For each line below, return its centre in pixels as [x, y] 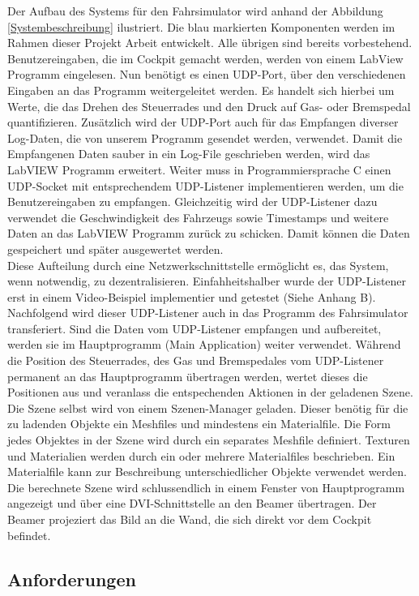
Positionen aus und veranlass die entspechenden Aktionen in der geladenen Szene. [210, 392]
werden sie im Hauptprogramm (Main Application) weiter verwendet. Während [204, 344]
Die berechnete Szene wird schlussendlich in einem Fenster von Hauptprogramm [206, 487]
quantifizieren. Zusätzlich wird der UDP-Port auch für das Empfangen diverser [203, 122]
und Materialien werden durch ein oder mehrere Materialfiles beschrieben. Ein [201, 455]
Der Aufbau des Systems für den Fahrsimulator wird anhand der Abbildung [195, 11]
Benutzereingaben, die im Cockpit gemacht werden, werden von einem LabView [205, 58]
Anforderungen [72, 579]
